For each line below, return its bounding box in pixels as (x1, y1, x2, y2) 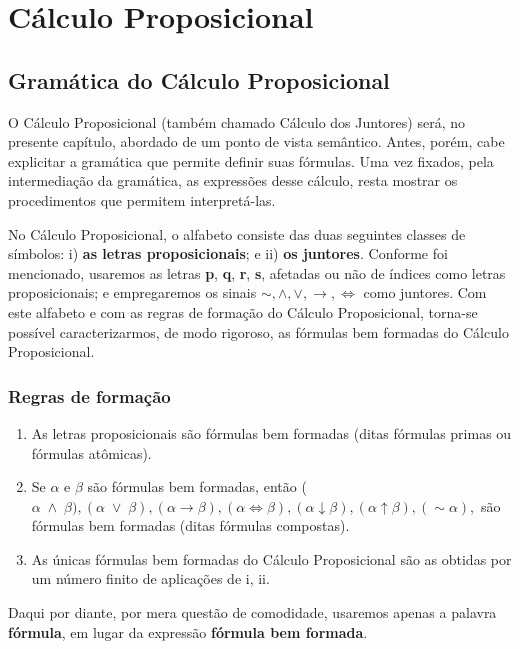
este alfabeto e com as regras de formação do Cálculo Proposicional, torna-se (8, 301, 478, 322)
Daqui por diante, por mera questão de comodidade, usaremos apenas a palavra (8, 602, 497, 623)
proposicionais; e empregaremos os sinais (8, 282, 257, 303)
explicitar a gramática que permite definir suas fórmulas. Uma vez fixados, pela (8, 150, 494, 171)
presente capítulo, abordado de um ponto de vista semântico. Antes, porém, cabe (8, 131, 505, 152)
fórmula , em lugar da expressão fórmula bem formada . (8, 621, 368, 642)
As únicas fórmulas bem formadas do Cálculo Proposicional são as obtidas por (31, 548, 512, 569)
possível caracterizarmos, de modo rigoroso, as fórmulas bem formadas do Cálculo (8, 321, 509, 342)
